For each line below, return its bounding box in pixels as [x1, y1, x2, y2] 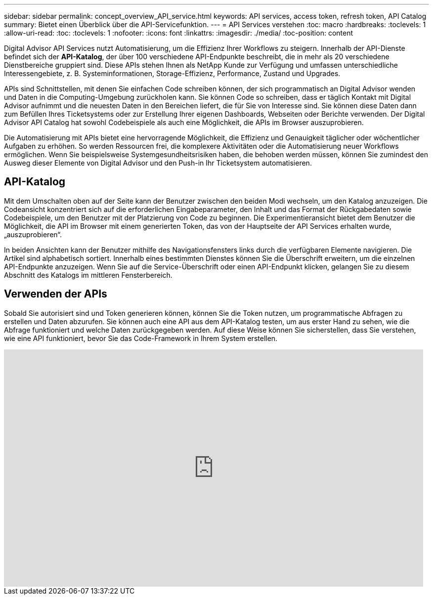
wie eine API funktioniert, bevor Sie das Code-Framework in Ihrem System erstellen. [4, 334, 278, 342]
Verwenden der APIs [4, 288, 107, 300]
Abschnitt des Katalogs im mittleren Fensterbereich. [4, 270, 173, 279]
